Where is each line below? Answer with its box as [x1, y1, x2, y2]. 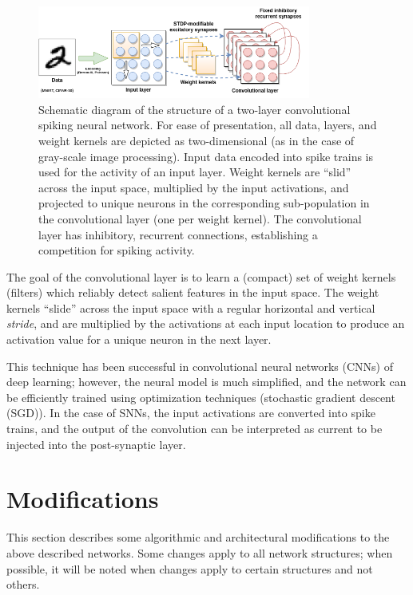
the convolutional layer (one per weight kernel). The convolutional [38, 210, 362, 227]
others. [6, 576, 40, 593]
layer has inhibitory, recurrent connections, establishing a [38, 226, 318, 242]
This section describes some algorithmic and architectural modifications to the [6, 529, 390, 546]
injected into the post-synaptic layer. [6, 435, 186, 452]
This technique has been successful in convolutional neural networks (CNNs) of [6, 357, 393, 374]
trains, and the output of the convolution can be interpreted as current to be [6, 420, 383, 437]
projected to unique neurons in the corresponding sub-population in [38, 195, 370, 211]
